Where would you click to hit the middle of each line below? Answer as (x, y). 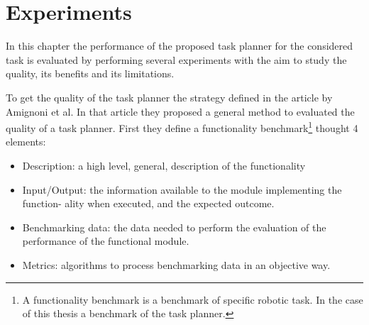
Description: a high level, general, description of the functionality (164, 165)
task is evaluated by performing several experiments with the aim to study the (176, 59)
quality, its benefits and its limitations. (90, 73)
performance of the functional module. (106, 241)
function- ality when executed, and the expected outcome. (148, 203)
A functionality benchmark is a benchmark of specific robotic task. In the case (193, 299)
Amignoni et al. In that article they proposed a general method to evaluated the (180, 111)
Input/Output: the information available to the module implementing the (182, 189)
